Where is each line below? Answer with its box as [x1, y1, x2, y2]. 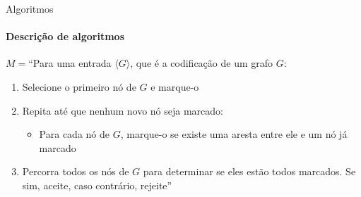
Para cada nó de [39, 127, 110, 141]
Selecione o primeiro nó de [22, 79, 136, 94]
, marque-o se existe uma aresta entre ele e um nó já [120, 127, 348, 141]
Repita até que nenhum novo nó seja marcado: [22, 103, 223, 117]
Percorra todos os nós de [22, 164, 129, 179]
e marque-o [150, 79, 199, 94]
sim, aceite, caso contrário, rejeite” [22, 177, 172, 192]
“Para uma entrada [28, 56, 112, 70]
